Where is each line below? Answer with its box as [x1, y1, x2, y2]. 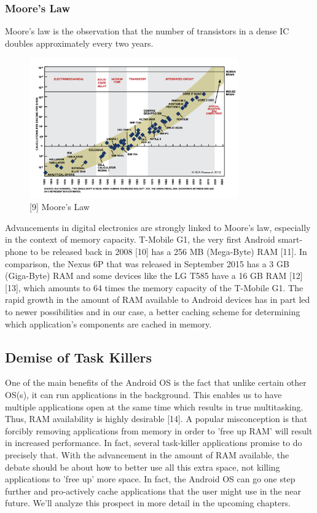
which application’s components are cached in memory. [5, 317, 212, 330]
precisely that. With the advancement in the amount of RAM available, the [5, 448, 289, 461]
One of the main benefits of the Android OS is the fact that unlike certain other [5, 376, 307, 389]
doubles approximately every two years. [5, 36, 154, 49]
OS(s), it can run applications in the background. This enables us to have [5, 388, 282, 401]
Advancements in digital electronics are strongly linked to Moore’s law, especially [5, 221, 311, 233]
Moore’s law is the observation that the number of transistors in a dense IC [5, 25, 289, 37]
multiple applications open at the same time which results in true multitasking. [5, 400, 303, 413]
